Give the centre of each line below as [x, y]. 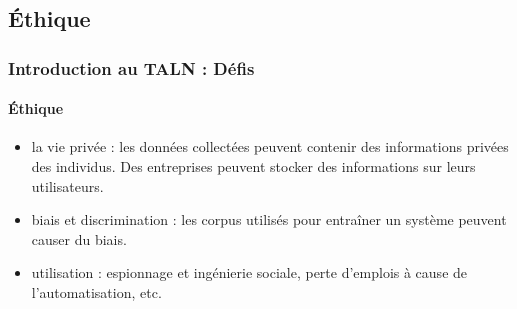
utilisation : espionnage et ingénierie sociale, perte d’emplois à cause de [249, 272]
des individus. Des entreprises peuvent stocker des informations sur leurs [253, 166]
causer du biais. [79, 238]
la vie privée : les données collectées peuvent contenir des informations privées [270, 146]
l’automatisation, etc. [96, 291]
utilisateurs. [67, 185]
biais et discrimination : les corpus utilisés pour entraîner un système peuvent [269, 219]
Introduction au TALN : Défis [131, 67]
